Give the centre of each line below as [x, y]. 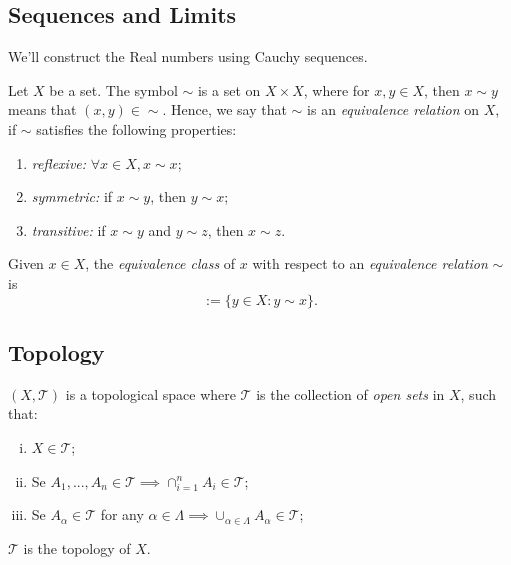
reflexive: [59, 162]
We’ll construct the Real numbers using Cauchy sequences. [188, 56]
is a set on [229, 89]
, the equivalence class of [160, 263]
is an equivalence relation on [393, 109]
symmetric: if [72, 196]
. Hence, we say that [224, 109]
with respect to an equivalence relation [370, 263]
